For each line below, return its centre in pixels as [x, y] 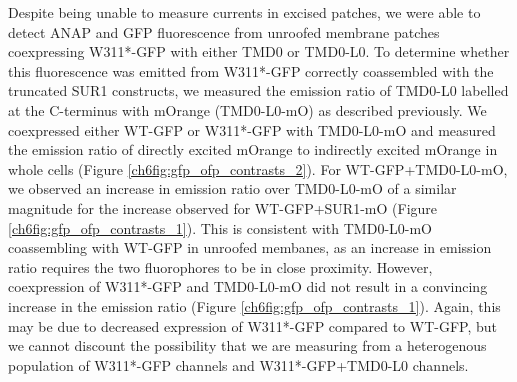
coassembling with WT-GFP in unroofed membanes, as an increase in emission [250, 247]
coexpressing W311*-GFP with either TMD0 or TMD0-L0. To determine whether [259, 51]
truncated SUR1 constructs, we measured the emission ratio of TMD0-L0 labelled [258, 90]
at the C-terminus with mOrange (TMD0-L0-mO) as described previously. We [247, 109]
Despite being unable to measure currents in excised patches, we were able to [244, 12]
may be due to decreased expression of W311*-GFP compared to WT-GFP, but [252, 325]
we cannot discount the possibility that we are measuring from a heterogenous [247, 345]
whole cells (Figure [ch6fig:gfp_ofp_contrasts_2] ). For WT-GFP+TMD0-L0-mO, [258, 168]
